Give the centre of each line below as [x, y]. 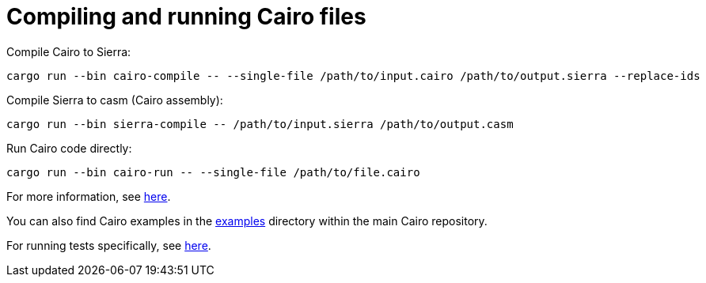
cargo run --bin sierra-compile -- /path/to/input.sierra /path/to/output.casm [260, 124]
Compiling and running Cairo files [186, 17]
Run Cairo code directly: [69, 148]
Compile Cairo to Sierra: [69, 51]
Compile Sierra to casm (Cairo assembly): [115, 100]
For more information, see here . [89, 196]
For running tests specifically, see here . [109, 245]
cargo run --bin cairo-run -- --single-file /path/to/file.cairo [213, 172]
